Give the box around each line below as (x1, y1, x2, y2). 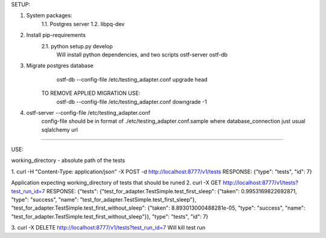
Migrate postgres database (26, 62, 94, 69)
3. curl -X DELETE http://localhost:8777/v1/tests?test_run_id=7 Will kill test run (11, 224, 205, 231)
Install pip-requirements (26, 31, 86, 39)
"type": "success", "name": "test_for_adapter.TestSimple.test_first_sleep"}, (11, 196, 196, 204)
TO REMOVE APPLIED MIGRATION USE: (41, 89, 141, 97)
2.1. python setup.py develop (41, 42, 113, 50)
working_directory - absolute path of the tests (11, 157, 126, 164)
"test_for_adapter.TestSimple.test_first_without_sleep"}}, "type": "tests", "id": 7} (11, 213, 208, 220)
